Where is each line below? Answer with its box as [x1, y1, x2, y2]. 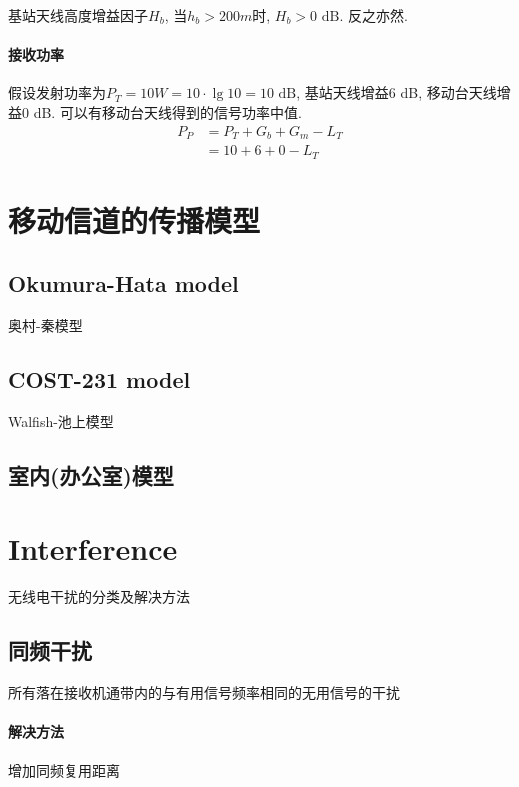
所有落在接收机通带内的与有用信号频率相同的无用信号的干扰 [8, 682, 400, 703]
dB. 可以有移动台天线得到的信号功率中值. [33, 101, 302, 122]
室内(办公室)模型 [8, 459, 174, 490]
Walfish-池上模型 [8, 410, 114, 431]
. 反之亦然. [339, 5, 408, 25]
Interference [8, 528, 178, 569]
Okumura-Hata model [8, 268, 239, 299]
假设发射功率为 [8, 82, 106, 103]
